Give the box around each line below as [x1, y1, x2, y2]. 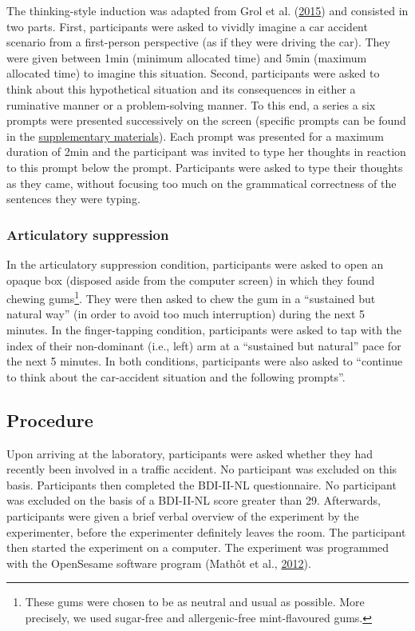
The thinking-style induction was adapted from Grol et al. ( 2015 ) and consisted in [6, 2, 409, 18]
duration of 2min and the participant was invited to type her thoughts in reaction [6, 143, 406, 160]
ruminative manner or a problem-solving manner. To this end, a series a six [6, 96, 376, 113]
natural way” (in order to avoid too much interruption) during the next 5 [6, 306, 366, 322]
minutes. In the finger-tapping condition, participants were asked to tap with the [6, 321, 402, 337]
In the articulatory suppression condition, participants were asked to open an [6, 255, 384, 272]
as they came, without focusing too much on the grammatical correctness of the [6, 174, 397, 191]
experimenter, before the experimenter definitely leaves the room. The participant [6, 523, 406, 540]
